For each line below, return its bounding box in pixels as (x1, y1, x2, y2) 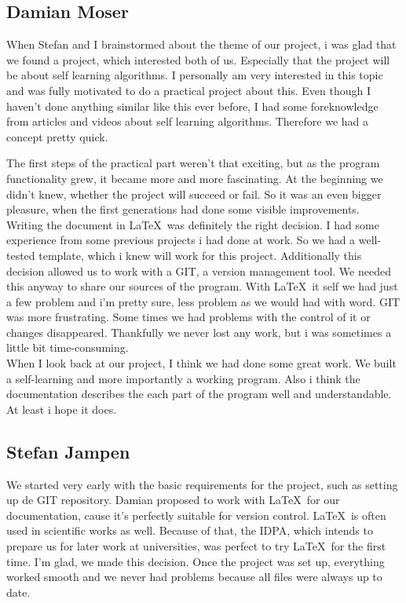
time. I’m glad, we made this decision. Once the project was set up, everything (6, 553, 385, 569)
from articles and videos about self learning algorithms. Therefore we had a (6, 113, 368, 130)
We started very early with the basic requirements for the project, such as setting (6, 476, 398, 492)
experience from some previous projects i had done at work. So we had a (6, 232, 356, 248)
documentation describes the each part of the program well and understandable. (6, 386, 392, 402)
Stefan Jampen (6, 439, 130, 463)
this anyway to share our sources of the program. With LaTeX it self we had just (6, 278, 398, 294)
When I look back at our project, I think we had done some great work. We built (6, 355, 397, 371)
